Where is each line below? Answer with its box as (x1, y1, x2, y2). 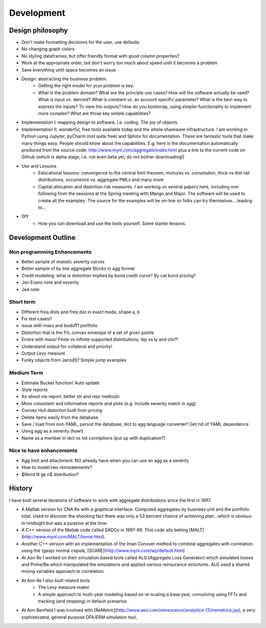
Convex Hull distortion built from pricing (21, 407, 103, 413)
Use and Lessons (21, 163, 57, 169)
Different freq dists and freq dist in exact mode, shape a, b (21, 309, 140, 315)
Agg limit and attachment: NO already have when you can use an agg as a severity (21, 457, 189, 463)
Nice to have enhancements (9, 447, 78, 454)
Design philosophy (9, 26, 68, 35)
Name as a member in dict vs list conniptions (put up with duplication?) (21, 435, 166, 441)
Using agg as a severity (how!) (21, 428, 84, 434)
